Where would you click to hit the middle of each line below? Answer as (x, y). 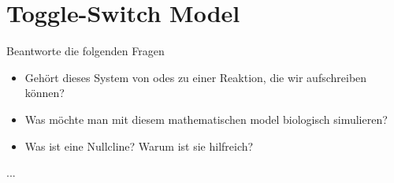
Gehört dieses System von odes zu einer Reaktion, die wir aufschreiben (196, 77)
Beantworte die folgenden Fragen (85, 51)
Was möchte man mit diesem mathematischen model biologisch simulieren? (206, 119)
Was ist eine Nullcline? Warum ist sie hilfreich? (139, 146)
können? (45, 93)
